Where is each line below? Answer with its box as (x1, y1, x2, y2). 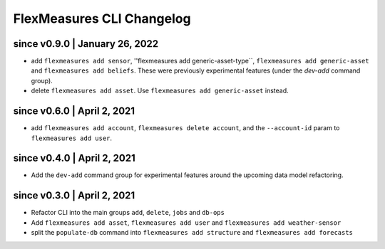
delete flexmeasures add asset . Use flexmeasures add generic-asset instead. (31, 86, 289, 95)
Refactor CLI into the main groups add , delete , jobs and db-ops (31, 208, 225, 217)
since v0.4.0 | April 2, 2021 (13, 152, 135, 164)
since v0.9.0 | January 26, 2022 (13, 38, 159, 50)
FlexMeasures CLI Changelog (13, 11, 192, 26)
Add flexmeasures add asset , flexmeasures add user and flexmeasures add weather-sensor (31, 218, 342, 227)
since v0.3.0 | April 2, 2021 (13, 189, 135, 202)
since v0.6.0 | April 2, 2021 (13, 105, 135, 117)
